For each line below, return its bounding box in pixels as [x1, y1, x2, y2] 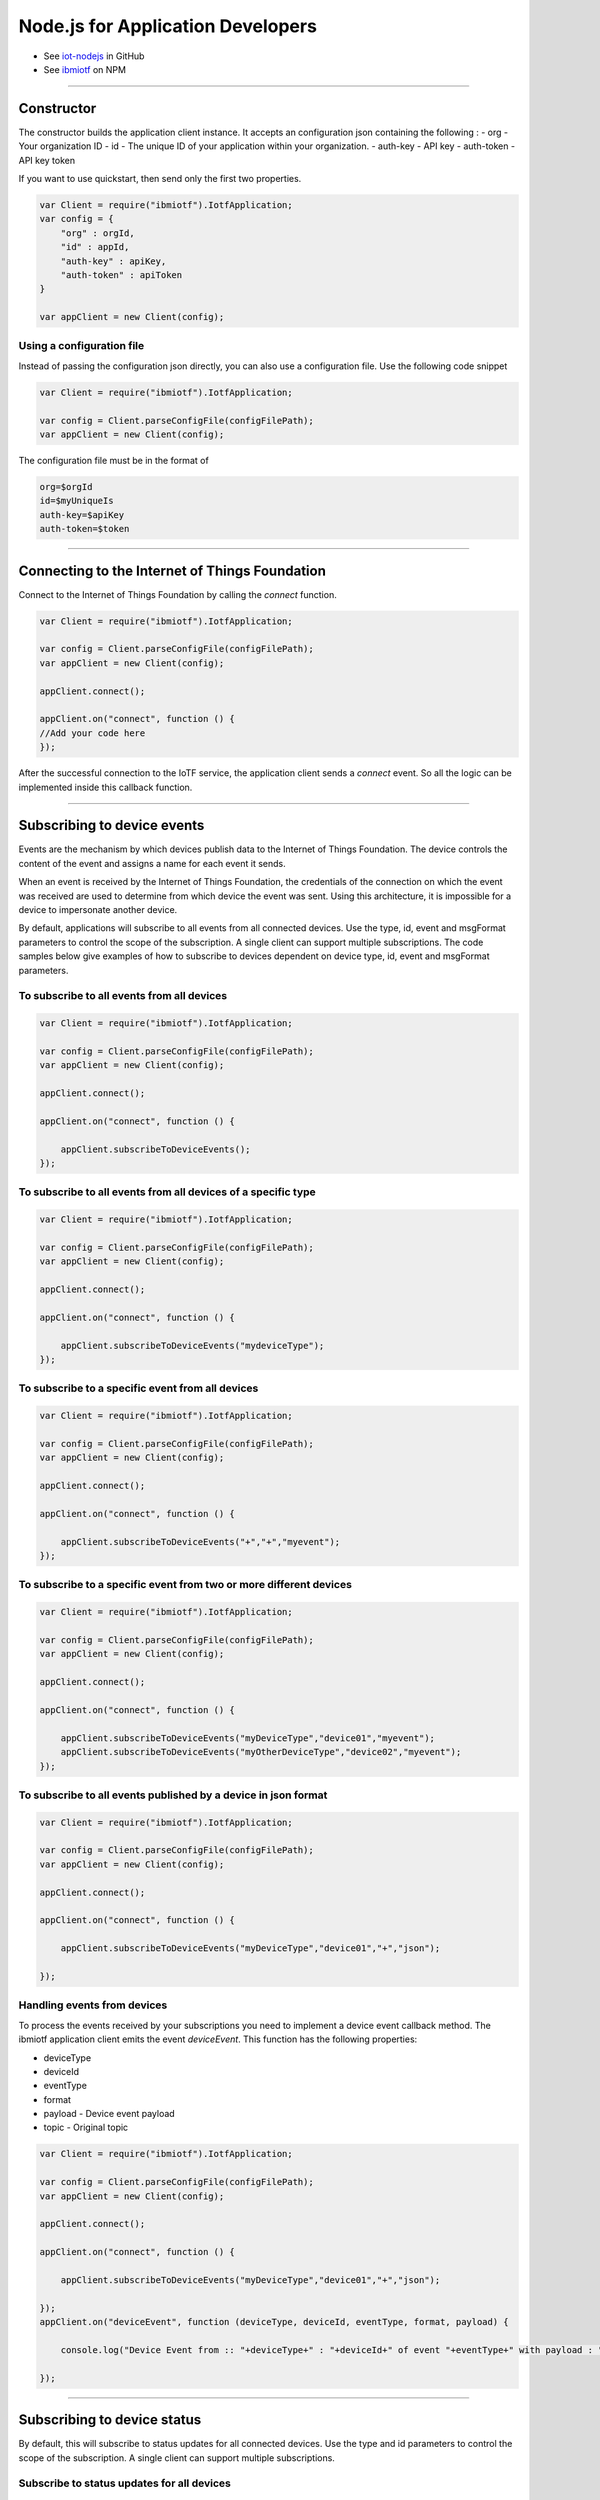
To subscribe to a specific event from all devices [18, 1381, 259, 1395]
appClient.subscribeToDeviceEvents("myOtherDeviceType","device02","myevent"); [60, 1746, 462, 1758]
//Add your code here [39, 727, 146, 739]
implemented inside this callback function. [18, 781, 193, 793]
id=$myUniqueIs [39, 495, 114, 507]
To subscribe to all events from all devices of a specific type [18, 1185, 317, 1199]
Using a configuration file [18, 339, 145, 353]
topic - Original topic [43, 2121, 129, 2134]
